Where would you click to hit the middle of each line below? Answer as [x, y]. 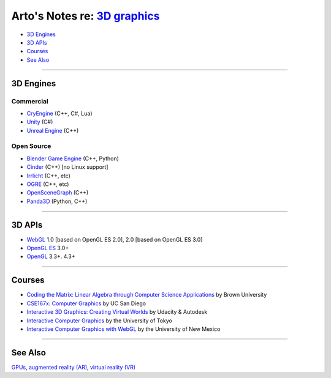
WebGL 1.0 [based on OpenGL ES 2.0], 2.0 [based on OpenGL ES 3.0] [115, 239]
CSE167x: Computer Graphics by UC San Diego [86, 303]
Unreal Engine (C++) [53, 130]
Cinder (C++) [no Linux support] [67, 167]
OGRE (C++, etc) [48, 184]
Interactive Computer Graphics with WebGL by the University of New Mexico [124, 329]
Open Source [31, 146]
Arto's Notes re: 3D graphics [86, 16]
